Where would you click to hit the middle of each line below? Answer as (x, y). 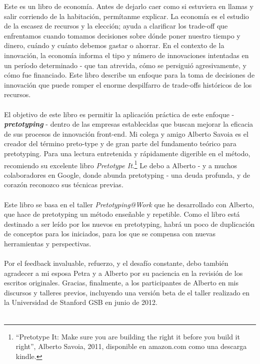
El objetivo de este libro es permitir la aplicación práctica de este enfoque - (119, 114)
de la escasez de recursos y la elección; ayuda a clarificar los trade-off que (116, 26)
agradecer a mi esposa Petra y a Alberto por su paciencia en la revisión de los (123, 273)
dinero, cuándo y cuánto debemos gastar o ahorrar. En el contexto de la (114, 45)
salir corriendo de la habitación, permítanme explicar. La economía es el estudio (126, 16)
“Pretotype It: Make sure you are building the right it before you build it (128, 336)
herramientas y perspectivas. (48, 243)
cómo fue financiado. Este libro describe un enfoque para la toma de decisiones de (129, 75)
